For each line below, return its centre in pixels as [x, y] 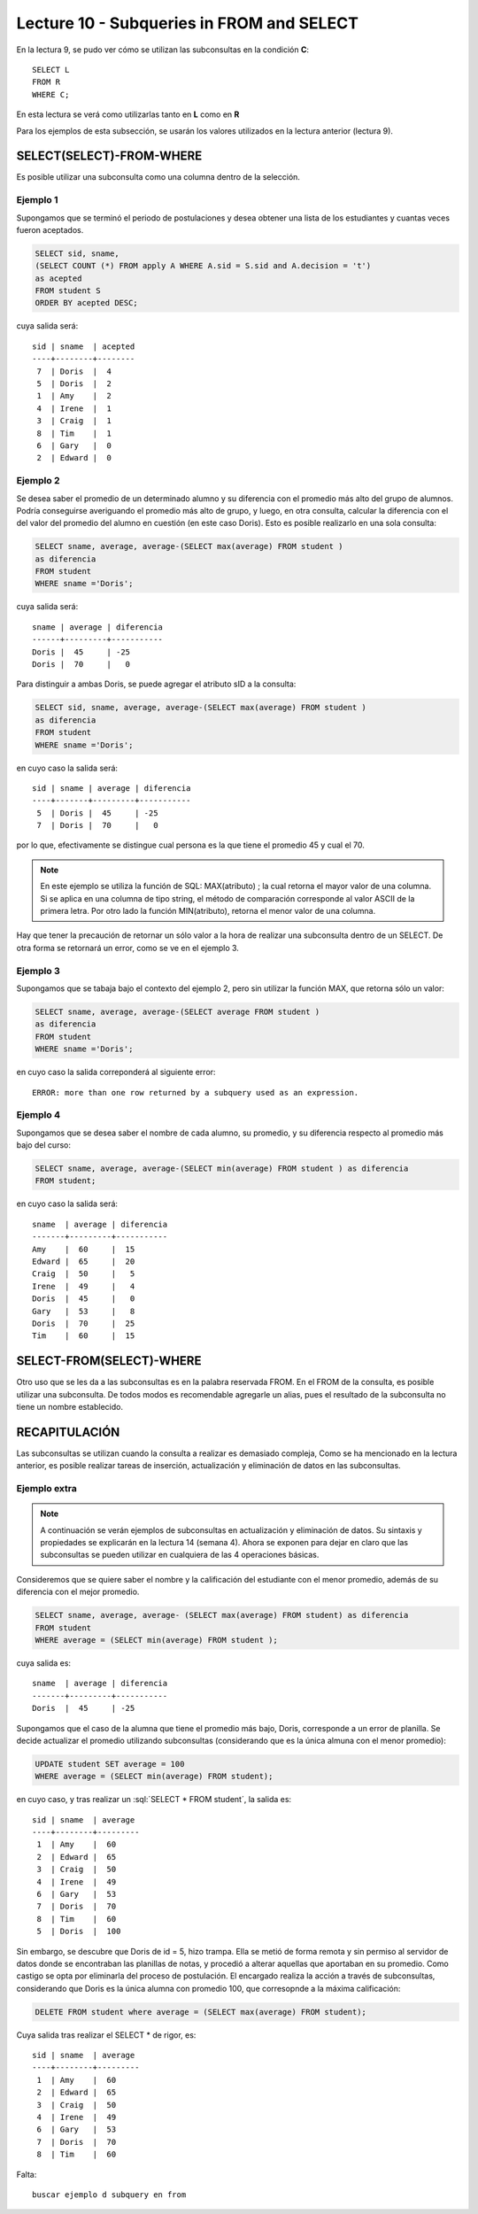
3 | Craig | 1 [74, 421]
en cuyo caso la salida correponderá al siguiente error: [116, 1072]
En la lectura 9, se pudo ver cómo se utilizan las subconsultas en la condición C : [163, 50]
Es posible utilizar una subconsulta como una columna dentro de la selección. [158, 177]
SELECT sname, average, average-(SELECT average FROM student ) [177, 1011]
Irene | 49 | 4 [84, 1286]
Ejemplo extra [46, 1489]
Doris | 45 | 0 [84, 1299]
